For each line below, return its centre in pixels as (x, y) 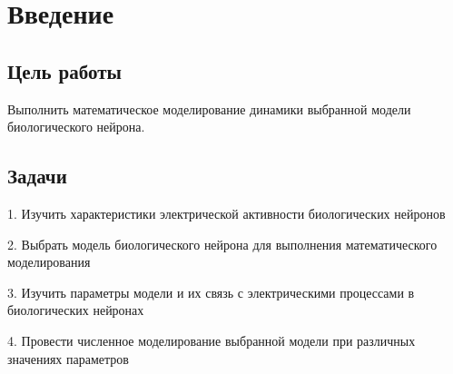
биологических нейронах (76, 310)
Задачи (37, 176)
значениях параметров (68, 358)
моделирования (49, 262)
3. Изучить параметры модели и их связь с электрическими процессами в (211, 292)
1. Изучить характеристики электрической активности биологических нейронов (226, 213)
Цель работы (64, 70)
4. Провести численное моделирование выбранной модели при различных (212, 340)
